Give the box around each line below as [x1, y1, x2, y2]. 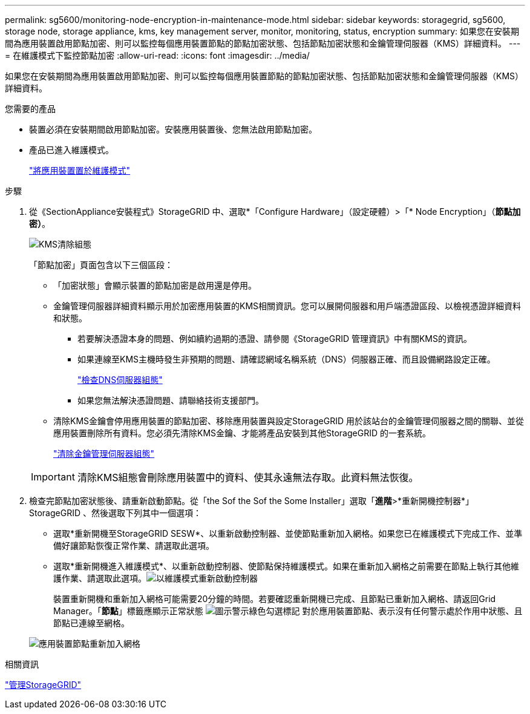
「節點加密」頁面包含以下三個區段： [29, 260, 173, 270]
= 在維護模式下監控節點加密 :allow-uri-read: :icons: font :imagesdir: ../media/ [5, 50, 310, 61]
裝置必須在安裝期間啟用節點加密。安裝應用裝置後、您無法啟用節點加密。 [29, 124, 317, 134]
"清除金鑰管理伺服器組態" [53, 448, 155, 459]
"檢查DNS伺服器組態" [77, 375, 163, 385]
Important [31, 471, 75, 483]
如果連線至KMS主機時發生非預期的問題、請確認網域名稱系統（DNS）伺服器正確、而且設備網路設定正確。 [77, 354, 496, 364]
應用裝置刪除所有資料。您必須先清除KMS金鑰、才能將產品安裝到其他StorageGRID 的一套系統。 [53, 428, 431, 438]
